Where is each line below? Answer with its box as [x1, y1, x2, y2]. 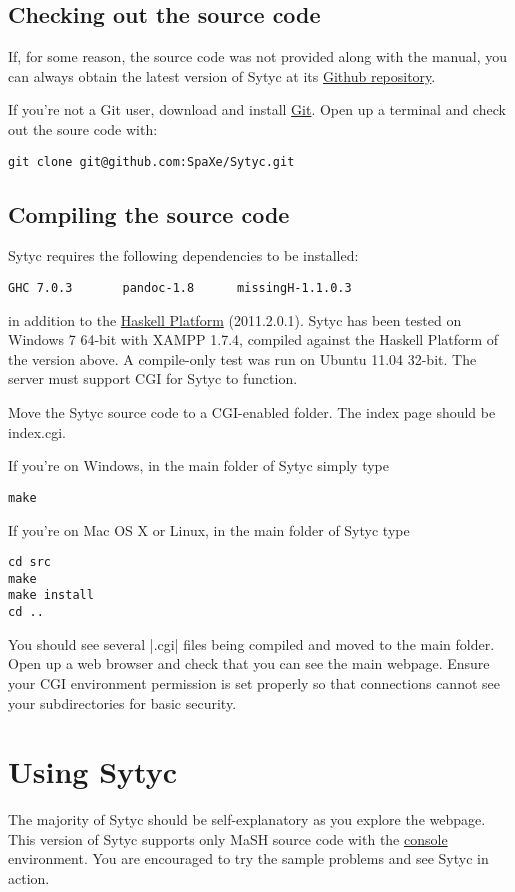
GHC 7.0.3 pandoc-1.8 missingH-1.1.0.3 [8, 281, 352, 296]
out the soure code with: [8, 118, 158, 139]
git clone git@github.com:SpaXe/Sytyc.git [8, 154, 295, 169]
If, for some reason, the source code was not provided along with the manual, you [8, 46, 507, 67]
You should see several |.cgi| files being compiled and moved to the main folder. [8, 633, 495, 654]
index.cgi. [8, 421, 66, 442]
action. [8, 868, 50, 888]
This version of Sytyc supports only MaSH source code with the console [8, 828, 448, 849]
